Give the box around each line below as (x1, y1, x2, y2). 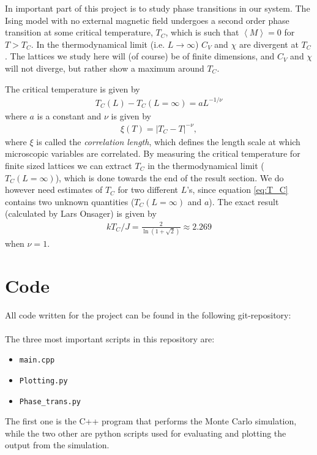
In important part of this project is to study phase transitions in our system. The (5, 2, 310, 14)
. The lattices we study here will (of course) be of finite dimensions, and (5, 50, 275, 62)
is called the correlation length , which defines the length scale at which (36, 135, 300, 148)
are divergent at (239, 37, 299, 50)
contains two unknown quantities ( (5, 195, 135, 208)
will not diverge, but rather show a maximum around (5, 61, 204, 74)
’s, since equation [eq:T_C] (187, 183, 288, 196)
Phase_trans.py (19, 397, 81, 406)
